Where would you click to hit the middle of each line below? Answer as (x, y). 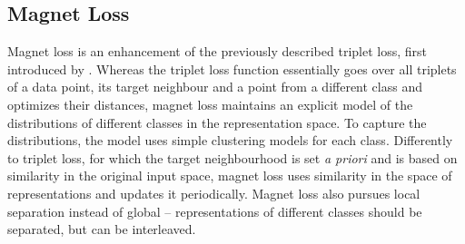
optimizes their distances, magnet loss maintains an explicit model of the (210, 104)
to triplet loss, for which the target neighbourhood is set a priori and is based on (232, 157)
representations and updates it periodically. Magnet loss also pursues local (214, 193)
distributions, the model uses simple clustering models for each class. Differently (230, 140)
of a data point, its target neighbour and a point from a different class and (215, 87)
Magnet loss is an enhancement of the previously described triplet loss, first (217, 51)
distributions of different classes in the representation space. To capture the (217, 122)
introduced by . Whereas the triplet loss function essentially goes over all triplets (232, 68)
